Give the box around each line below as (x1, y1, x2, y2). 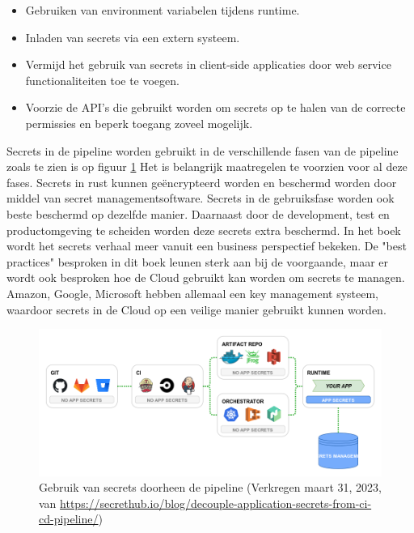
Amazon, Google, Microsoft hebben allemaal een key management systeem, (6, 284, 378, 301)
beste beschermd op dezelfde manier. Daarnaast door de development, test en (6, 205, 390, 222)
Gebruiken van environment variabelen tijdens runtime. (25, 2, 300, 18)
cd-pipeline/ (39, 510, 99, 527)
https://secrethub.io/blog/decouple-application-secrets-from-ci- (60, 494, 372, 511)
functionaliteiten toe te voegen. (25, 71, 180, 88)
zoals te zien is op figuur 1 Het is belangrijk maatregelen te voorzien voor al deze (6, 158, 408, 175)
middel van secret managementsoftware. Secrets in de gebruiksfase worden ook (6, 190, 395, 207)
